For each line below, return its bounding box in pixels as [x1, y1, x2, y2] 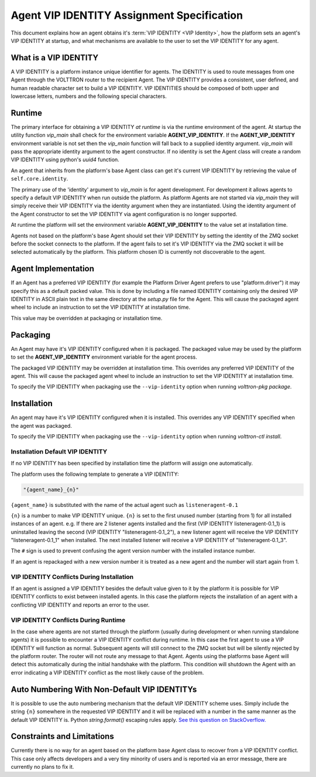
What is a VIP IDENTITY [11, 53, 99, 63]
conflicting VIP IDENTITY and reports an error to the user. [11, 601, 150, 608]
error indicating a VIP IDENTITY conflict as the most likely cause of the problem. [11, 669, 204, 676]
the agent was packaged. [11, 422, 73, 429]
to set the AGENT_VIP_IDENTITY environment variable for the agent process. [11, 353, 197, 360]
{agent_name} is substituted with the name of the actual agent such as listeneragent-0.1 [11, 501, 238, 508]
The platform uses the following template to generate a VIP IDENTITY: [11, 471, 179, 478]
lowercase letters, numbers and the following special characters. [11, 93, 167, 100]
